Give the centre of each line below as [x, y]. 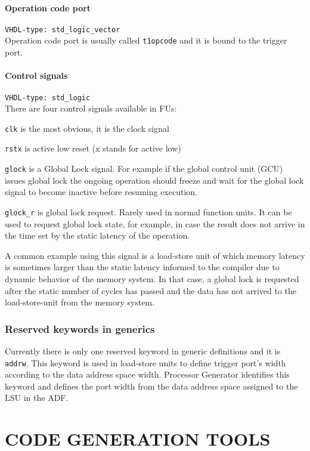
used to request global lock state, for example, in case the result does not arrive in [155, 223]
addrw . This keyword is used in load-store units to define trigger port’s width [145, 362]
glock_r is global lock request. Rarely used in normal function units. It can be [148, 211]
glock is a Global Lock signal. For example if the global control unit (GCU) [144, 169]
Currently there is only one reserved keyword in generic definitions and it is [143, 350]
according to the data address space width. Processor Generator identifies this [147, 374]
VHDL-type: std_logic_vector [63, 30]
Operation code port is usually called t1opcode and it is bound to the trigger [146, 40]
